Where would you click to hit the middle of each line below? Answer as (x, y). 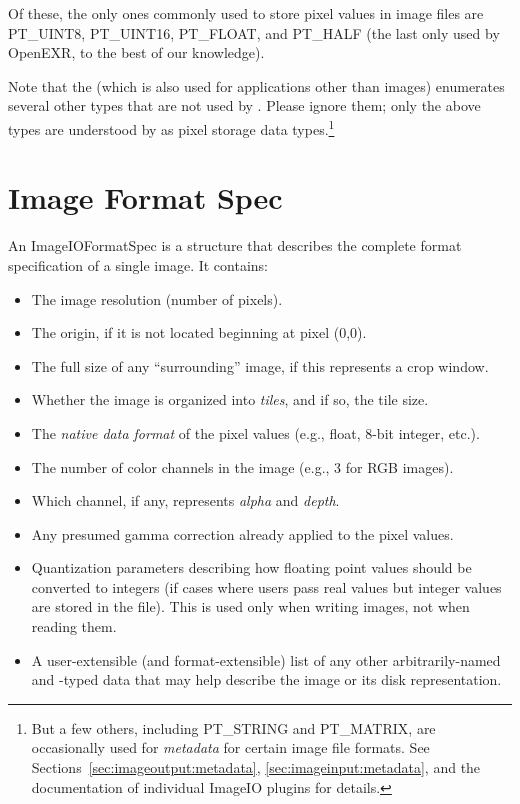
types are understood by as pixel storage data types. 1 (171, 127)
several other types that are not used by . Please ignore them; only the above (244, 105)
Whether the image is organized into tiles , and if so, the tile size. (230, 399)
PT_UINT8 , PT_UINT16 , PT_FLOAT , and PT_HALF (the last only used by (254, 32)
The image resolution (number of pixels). (157, 298)
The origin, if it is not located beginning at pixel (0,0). (199, 332)
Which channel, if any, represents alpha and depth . (185, 500)
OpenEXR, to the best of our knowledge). (136, 52)
